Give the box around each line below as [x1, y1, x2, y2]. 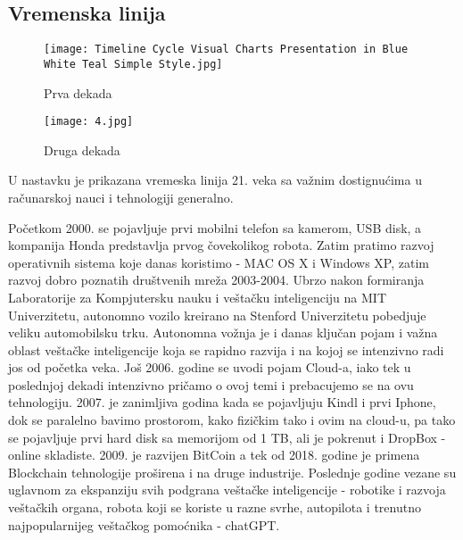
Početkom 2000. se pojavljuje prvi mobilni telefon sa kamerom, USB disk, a [8, 218, 422, 237]
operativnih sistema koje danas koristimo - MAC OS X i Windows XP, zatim [8, 253, 429, 271]
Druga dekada [44, 140, 120, 159]
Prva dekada [44, 83, 112, 102]
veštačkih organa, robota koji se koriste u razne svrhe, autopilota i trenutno [8, 498, 421, 517]
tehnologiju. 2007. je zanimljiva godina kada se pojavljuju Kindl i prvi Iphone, [8, 393, 436, 411]
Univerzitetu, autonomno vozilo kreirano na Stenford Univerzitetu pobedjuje [8, 305, 426, 324]
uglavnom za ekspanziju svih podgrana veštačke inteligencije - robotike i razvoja [8, 480, 446, 499]
